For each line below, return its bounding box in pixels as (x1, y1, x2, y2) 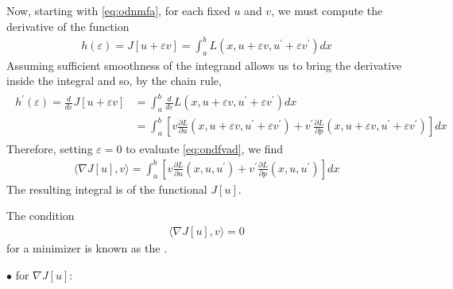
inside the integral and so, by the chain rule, (6, 72, 222, 89)
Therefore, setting (6, 141, 93, 157)
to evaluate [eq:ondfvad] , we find (126, 141, 284, 157)
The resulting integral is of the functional (6, 180, 207, 197)
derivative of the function (6, 17, 130, 34)
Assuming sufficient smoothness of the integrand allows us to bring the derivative (6, 56, 402, 73)
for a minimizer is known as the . (6, 239, 168, 256)
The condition (6, 207, 75, 224)
